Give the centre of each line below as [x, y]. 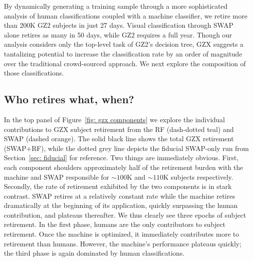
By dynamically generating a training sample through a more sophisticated [116, 6]
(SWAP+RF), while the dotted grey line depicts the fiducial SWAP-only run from [126, 148]
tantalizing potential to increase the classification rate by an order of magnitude [123, 53]
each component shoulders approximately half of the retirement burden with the [124, 167]
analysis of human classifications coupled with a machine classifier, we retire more [126, 15]
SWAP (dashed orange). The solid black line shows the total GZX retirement [119, 139]
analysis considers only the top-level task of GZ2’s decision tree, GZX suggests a [124, 44]
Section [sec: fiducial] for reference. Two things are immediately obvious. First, [121, 158]
